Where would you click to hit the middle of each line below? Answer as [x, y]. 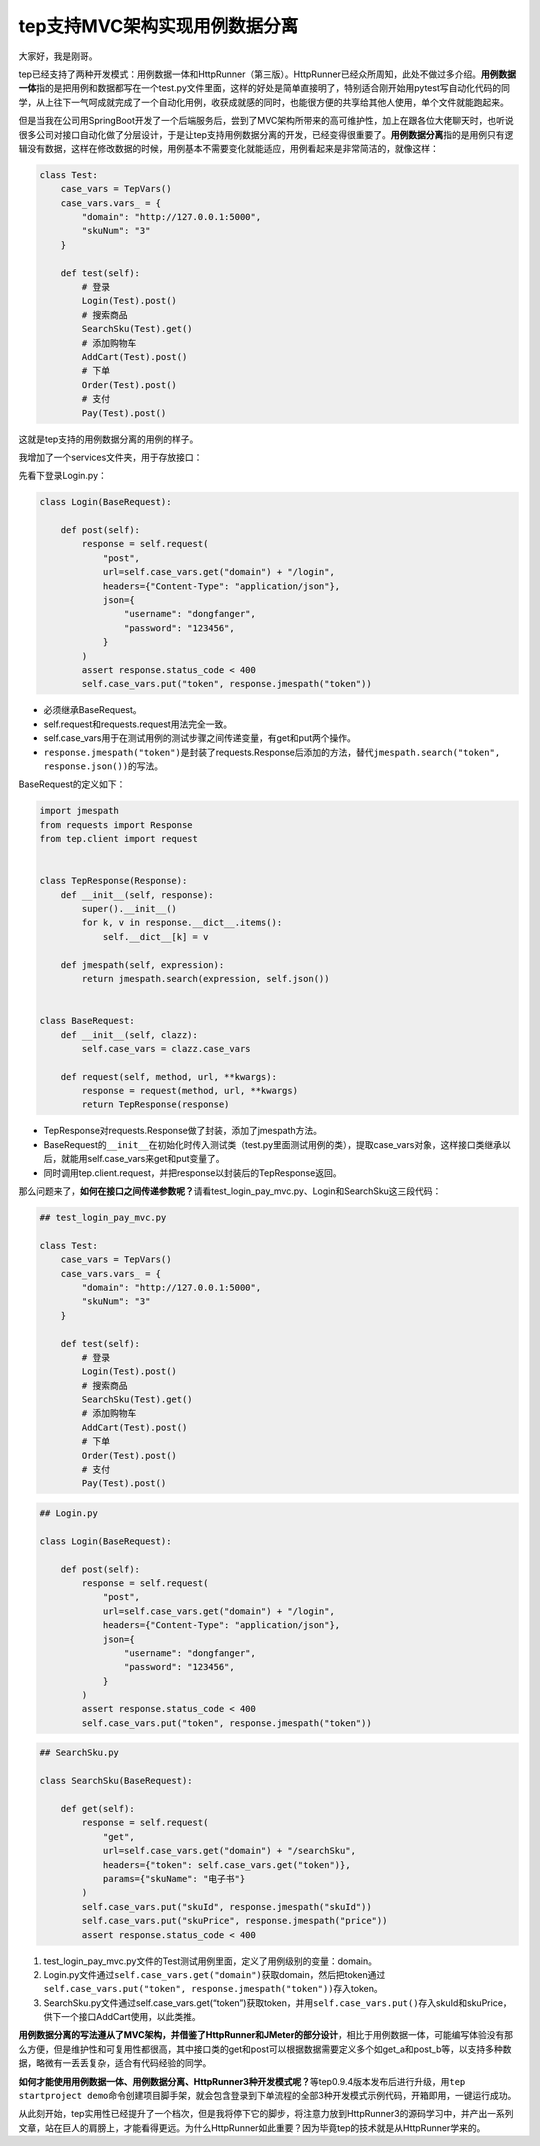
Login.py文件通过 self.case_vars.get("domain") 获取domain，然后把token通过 [214, 1974]
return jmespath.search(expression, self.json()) [205, 978]
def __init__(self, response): [137, 894]
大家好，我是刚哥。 [58, 56]
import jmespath [79, 811]
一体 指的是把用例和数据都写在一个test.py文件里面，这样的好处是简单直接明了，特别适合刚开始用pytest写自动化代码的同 [264, 88]
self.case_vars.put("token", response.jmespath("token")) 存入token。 [213, 1989]
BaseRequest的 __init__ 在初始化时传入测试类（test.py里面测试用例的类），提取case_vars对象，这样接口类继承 [272, 1144]
